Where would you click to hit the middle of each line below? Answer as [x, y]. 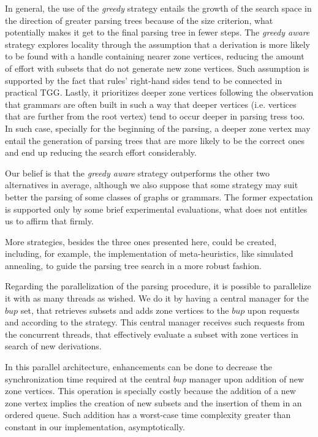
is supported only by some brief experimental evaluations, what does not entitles [156, 209]
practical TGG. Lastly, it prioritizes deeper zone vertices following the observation [159, 92]
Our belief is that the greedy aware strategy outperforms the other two [138, 173]
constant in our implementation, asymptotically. [95, 427]
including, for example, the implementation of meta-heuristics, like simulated [149, 253]
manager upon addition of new [247, 378]
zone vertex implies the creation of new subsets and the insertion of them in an [153, 402]
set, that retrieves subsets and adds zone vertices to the [125, 310]
